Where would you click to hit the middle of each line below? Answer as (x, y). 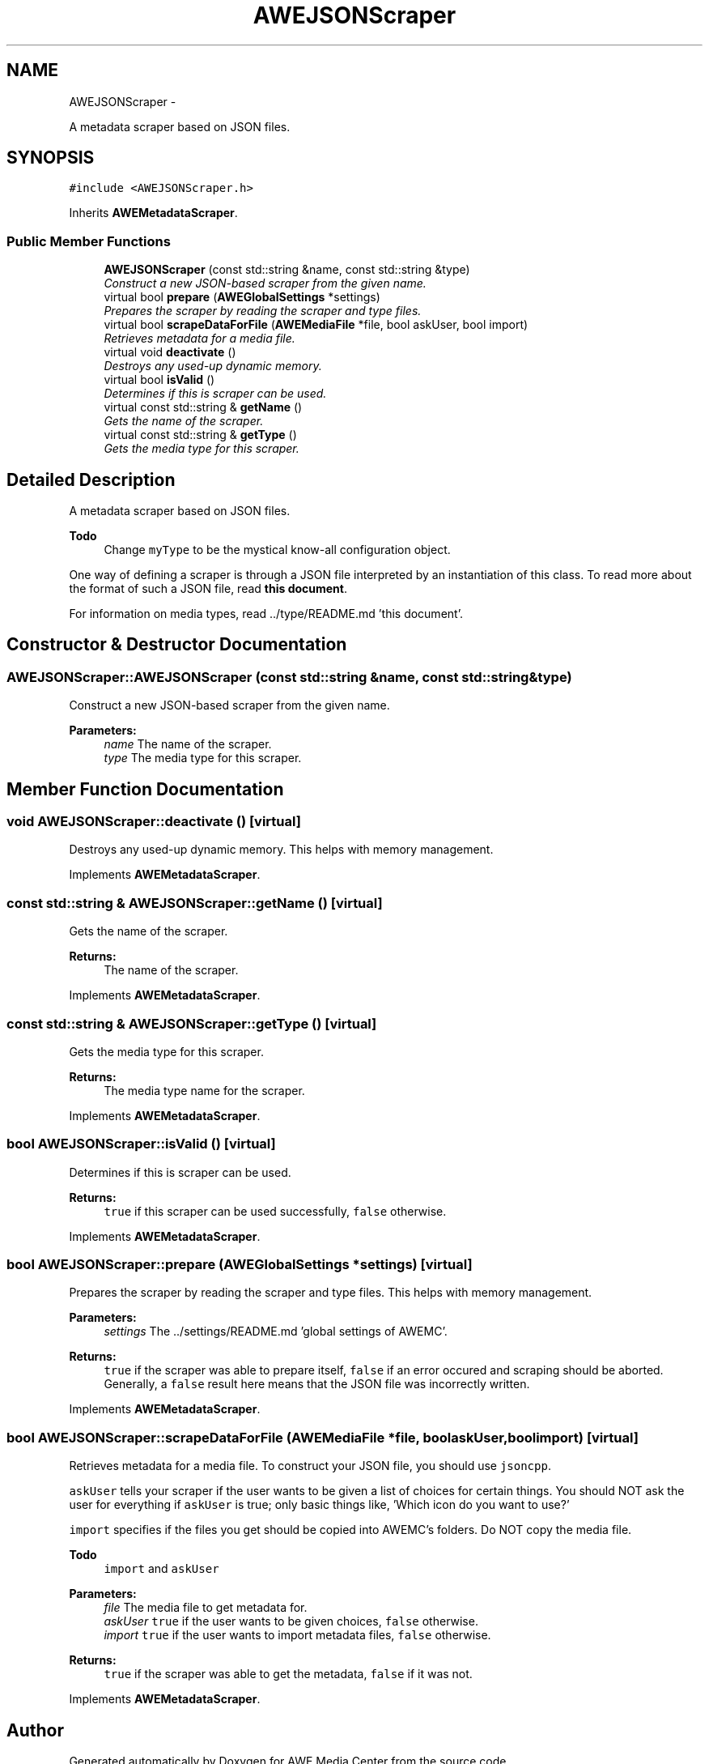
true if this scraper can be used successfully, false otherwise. (275, 1211)
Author (35, 1730)
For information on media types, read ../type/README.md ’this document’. (266, 614)
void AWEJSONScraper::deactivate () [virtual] (154, 822)
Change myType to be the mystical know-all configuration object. (277, 550)
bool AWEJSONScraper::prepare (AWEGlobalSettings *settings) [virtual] (240, 1265)
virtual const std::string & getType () (200, 435)
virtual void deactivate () (170, 352)
